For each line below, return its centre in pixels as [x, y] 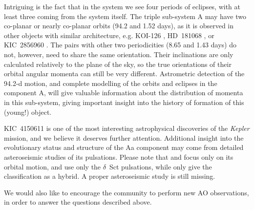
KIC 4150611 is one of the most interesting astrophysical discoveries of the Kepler [127, 128]
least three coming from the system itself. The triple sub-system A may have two [125, 16]
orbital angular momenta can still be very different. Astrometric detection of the [124, 73]
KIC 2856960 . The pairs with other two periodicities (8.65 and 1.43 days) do [120, 45]
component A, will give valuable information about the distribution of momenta [124, 93]
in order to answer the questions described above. [78, 202]
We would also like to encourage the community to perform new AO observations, [127, 192]
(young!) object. [28, 112]
